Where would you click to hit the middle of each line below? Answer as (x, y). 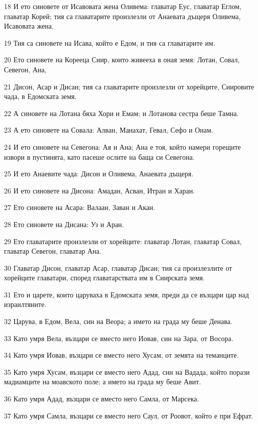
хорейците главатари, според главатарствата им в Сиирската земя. (104, 278)
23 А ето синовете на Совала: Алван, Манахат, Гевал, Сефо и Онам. (109, 130)
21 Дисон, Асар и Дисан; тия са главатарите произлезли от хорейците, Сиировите (129, 86)
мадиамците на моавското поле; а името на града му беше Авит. (103, 382)
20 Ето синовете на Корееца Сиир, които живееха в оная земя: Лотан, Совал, (122, 60)
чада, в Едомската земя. (40, 96)
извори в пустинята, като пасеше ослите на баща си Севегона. (99, 156)
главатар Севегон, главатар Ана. (53, 251)
